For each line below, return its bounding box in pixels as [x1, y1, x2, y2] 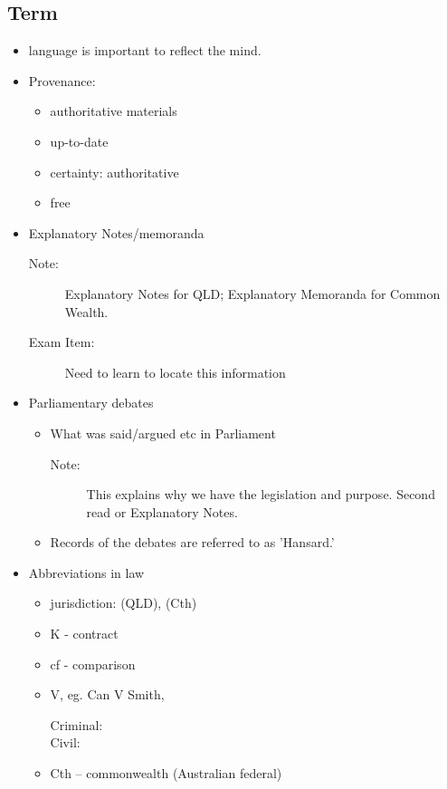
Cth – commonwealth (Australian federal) [50, 764, 282, 783]
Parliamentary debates [28, 393, 154, 412]
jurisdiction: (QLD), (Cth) [50, 593, 197, 612]
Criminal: [50, 715, 103, 734]
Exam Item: [28, 332, 95, 351]
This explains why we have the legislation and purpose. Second [86, 485, 435, 504]
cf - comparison [50, 654, 136, 673]
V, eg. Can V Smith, [50, 685, 165, 704]
